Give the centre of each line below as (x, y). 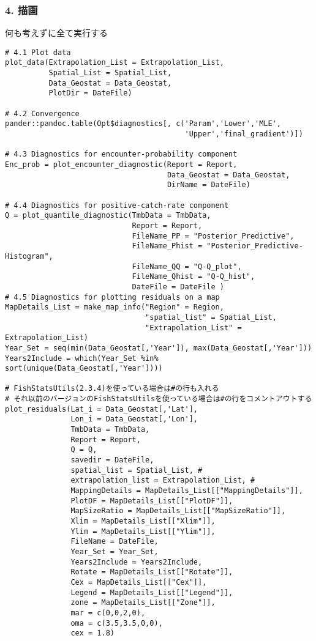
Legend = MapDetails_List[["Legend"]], (152, 592)
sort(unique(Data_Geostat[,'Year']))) (84, 369)
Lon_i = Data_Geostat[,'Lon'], (134, 419)
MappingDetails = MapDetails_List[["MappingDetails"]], (187, 491)
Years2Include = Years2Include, (137, 562)
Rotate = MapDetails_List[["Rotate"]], (152, 572)
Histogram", (29, 256)
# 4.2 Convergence (42, 113)
